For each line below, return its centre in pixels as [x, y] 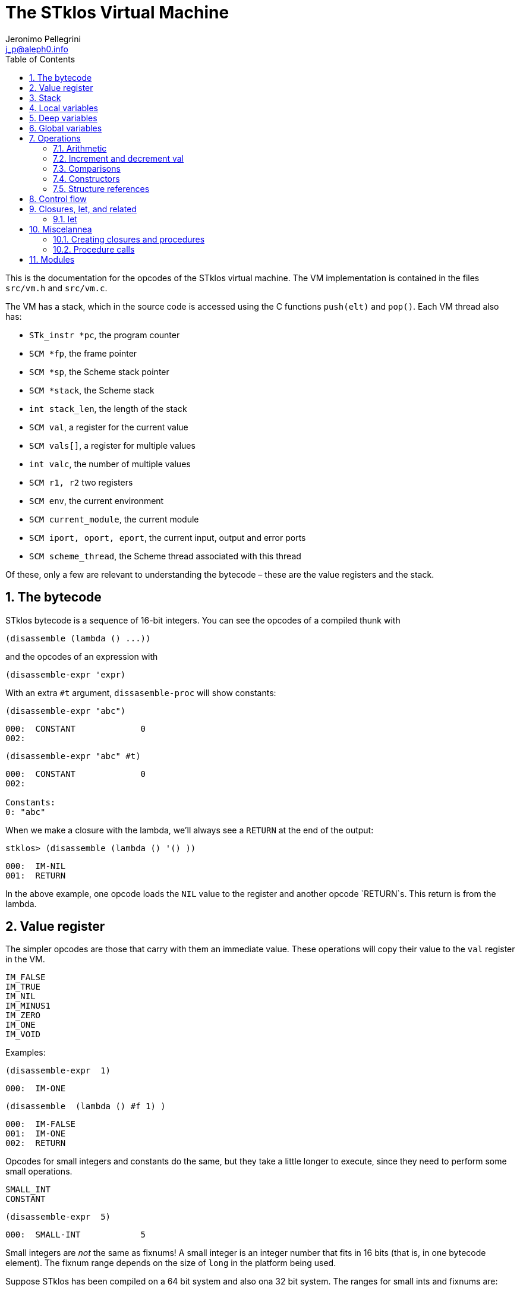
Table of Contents [40, 59]
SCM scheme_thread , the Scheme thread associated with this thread [165, 556]
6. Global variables [66, 128]
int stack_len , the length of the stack [108, 408]
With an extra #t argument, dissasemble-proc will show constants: [141, 692]
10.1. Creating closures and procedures [129, 239]
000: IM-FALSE [41, 1124]
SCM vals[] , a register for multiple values [112, 445]
